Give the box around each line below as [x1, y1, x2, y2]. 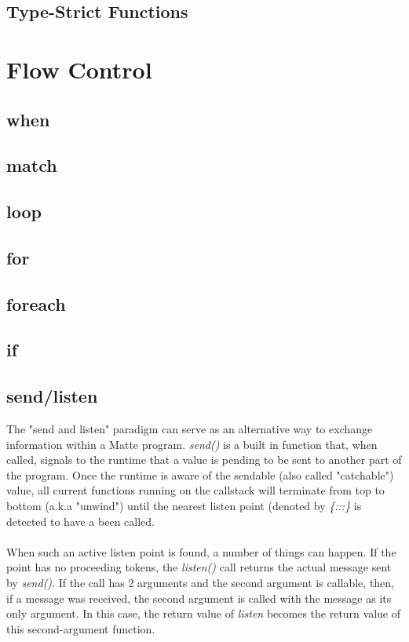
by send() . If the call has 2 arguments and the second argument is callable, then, [6, 574, 395, 590]
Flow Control [6, 53, 152, 85]
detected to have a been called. [6, 513, 155, 529]
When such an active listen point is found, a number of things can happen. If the [6, 543, 396, 560]
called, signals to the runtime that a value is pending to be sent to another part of [6, 451, 402, 468]
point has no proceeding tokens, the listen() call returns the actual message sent [6, 559, 392, 575]
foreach [6, 291, 66, 316]
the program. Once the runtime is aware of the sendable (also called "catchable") [6, 466, 394, 483]
